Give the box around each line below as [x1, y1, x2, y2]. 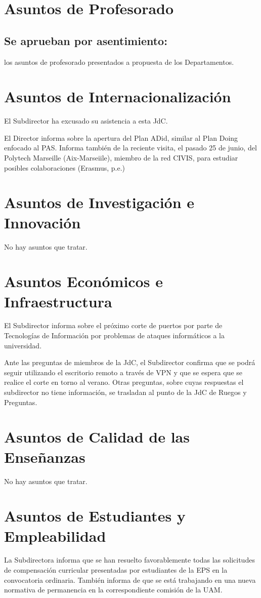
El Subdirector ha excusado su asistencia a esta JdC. [4, 115, 168, 126]
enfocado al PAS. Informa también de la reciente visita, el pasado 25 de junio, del [4, 142, 257, 153]
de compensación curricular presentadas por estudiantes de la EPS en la [4, 565, 228, 575]
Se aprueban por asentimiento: [4, 32, 167, 48]
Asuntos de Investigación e [4, 192, 195, 213]
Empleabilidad [4, 525, 106, 546]
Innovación [4, 212, 81, 232]
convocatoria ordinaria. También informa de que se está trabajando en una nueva [4, 574, 256, 585]
